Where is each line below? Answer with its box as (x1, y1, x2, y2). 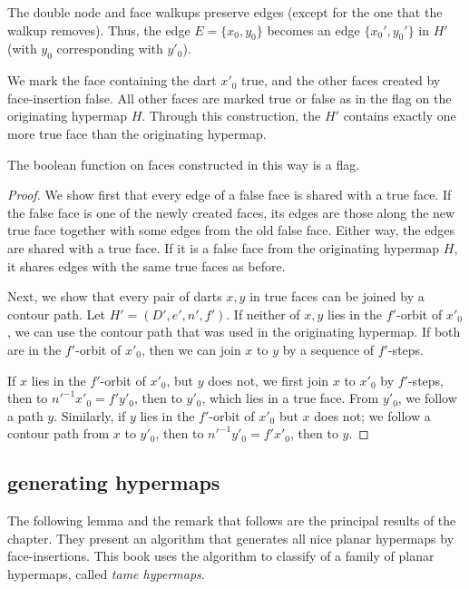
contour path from (7, 424, 110, 443)
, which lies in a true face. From (201, 388, 379, 407)
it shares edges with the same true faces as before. (7, 256, 286, 275)
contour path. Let (7, 304, 105, 323)
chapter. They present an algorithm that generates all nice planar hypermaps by (7, 528, 454, 547)
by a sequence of (282, 339, 375, 358)
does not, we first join (208, 370, 329, 389)
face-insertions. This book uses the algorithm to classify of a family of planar (7, 546, 435, 565)
